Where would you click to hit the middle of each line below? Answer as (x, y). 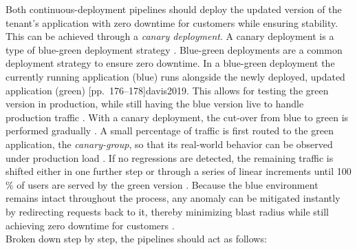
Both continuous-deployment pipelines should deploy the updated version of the (174, 9)
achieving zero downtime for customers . (90, 225)
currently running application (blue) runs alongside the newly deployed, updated (175, 76)
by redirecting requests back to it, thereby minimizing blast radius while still (167, 211)
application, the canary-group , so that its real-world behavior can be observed (169, 144)
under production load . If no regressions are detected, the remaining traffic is (170, 157)
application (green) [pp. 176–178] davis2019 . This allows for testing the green (167, 90)
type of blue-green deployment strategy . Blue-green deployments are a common (174, 49)
